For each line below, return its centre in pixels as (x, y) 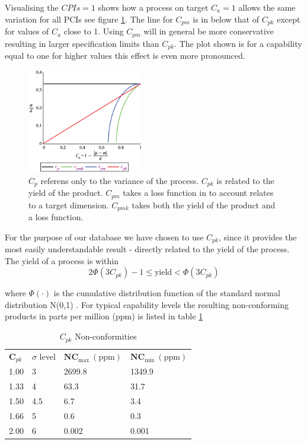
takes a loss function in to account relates (198, 193)
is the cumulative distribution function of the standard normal (167, 293)
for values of (27, 31)
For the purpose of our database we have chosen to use (104, 237)
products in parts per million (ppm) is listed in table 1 (104, 316)
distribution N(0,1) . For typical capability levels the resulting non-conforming (147, 304)
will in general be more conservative (209, 31)
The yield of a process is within (62, 260)
